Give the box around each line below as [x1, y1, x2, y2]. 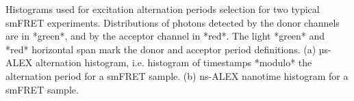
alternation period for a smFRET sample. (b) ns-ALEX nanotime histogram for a [5, 68, 349, 83]
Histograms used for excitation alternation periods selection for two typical [5, 2, 320, 16]
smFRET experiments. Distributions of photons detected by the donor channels [5, 15, 340, 29]
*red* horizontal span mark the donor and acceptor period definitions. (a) [5, 42, 316, 56]
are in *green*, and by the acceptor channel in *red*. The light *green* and [5, 29, 325, 43]
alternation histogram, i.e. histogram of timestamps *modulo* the [35, 55, 312, 70]
